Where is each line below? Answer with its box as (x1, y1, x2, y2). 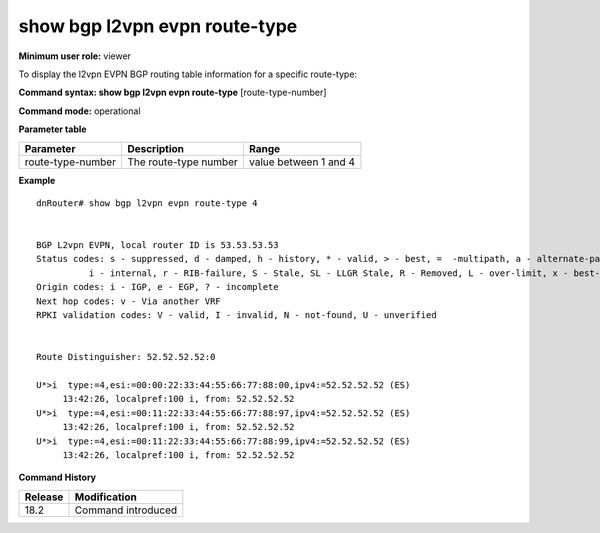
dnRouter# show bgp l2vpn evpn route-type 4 (36, 197, 259, 209)
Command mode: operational (18, 105, 141, 117)
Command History (18, 471, 97, 484)
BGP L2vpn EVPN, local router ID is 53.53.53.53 (36, 240, 279, 251)
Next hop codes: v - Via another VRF (36, 295, 222, 307)
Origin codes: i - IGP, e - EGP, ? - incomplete (36, 281, 279, 293)
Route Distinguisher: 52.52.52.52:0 (36, 351, 216, 363)
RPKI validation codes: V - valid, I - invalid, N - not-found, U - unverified (36, 310, 437, 321)
